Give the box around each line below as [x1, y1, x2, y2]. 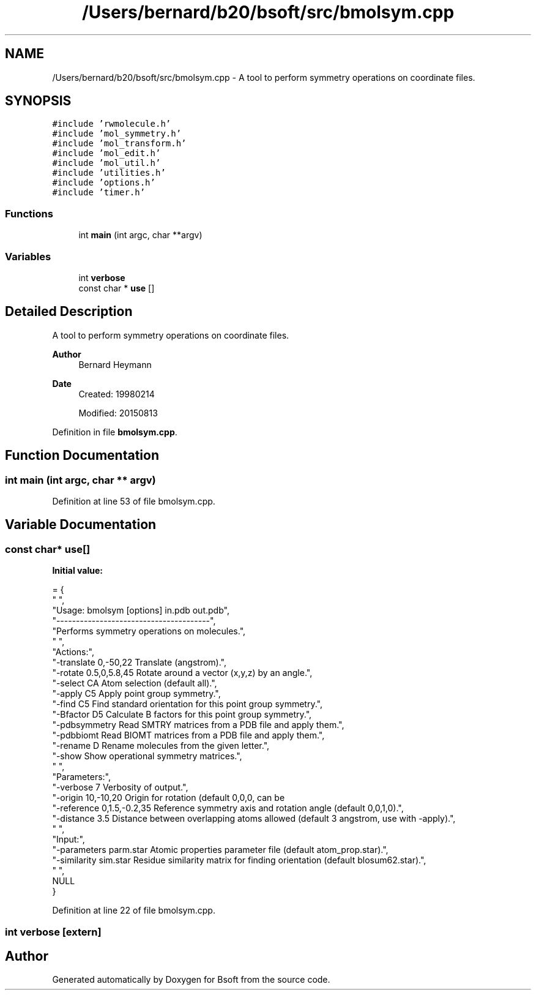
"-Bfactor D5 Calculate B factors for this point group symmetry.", [52, 709, 312, 720]
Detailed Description [5, 304, 133, 320]
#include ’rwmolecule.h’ [52, 119, 171, 129]
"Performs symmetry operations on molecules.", [52, 626, 246, 637]
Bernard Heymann [78, 359, 152, 370]
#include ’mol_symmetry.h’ [52, 129, 182, 139]
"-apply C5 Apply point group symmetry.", [52, 688, 221, 699]
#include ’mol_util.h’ [52, 158, 161, 168]
